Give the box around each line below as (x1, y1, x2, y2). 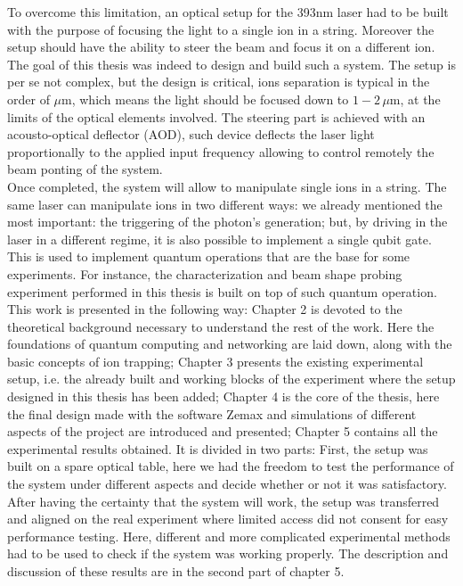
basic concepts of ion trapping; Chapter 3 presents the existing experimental (7, 351, 424, 370)
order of (7, 89, 50, 108)
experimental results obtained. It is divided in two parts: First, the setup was (7, 439, 428, 458)
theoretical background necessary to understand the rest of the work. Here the (7, 317, 435, 335)
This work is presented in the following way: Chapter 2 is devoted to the (7, 300, 402, 318)
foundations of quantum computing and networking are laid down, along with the (7, 334, 452, 353)
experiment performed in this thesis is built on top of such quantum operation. (7, 282, 437, 301)
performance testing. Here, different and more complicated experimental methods (7, 526, 451, 545)
